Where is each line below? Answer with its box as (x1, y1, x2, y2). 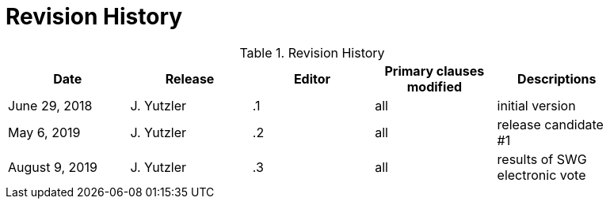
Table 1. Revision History (239, 44, 385, 61)
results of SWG (497, 151, 587, 167)
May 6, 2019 (8, 124, 81, 140)
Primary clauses (384, 62, 485, 79)
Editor (293, 70, 331, 87)
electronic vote (497, 166, 586, 183)
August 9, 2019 (8, 158, 97, 175)
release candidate (497, 116, 604, 132)
